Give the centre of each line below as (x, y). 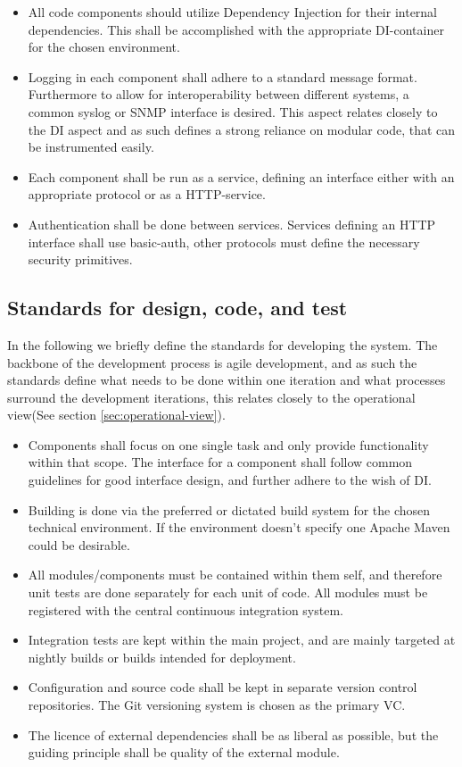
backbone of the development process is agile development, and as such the (212, 362)
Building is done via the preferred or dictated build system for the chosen (229, 509)
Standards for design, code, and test (177, 308)
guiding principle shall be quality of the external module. (184, 752)
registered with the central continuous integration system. (186, 609)
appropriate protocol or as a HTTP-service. (147, 194)
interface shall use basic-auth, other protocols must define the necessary (224, 242)
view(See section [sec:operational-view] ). (116, 415)
